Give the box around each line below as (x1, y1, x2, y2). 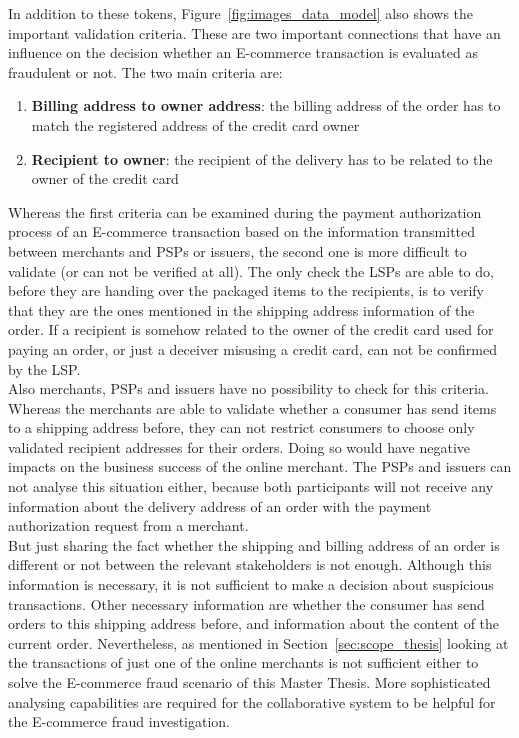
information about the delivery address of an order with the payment (8, 495, 432, 516)
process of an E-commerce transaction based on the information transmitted (8, 221, 476, 242)
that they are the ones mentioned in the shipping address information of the (8, 299, 475, 320)
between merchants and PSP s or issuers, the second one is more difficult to (8, 240, 467, 261)
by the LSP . (8, 358, 81, 379)
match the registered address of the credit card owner (31, 114, 360, 135)
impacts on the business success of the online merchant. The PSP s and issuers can (8, 456, 512, 477)
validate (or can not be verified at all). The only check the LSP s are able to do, (8, 260, 494, 281)
